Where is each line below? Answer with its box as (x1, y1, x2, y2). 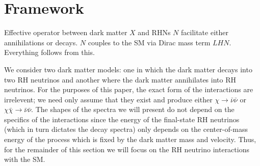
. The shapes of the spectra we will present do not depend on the (31, 104, 235, 115)
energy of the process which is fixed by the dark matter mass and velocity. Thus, (4, 134, 256, 145)
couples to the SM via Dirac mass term (88, 37, 211, 47)
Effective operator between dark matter (4, 27, 127, 38)
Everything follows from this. (4, 47, 95, 58)
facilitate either (180, 27, 228, 38)
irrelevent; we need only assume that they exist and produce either (4, 94, 213, 104)
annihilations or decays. (4, 37, 78, 47)
